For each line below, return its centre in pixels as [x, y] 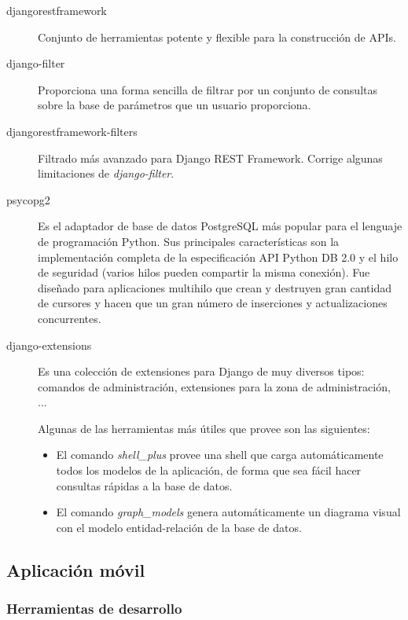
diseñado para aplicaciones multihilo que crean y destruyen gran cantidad [215, 287]
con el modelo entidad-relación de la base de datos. [179, 527]
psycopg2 [28, 199]
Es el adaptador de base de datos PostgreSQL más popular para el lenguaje [220, 226]
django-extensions [49, 345]
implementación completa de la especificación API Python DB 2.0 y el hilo [218, 257]
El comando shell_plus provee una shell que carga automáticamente [220, 455]
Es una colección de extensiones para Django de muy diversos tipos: [201, 371]
